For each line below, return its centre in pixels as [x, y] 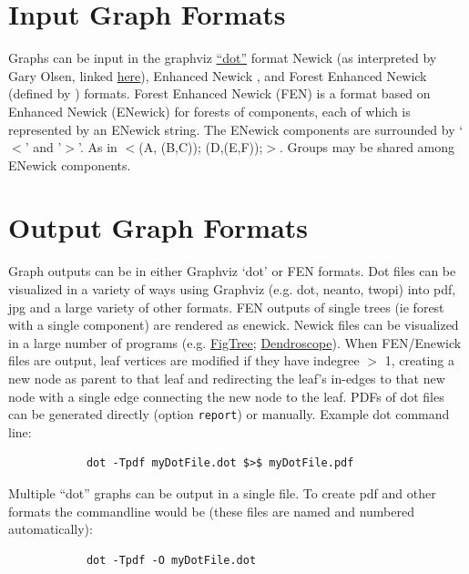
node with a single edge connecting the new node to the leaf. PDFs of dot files [226, 396]
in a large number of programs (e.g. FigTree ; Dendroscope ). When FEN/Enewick [235, 342]
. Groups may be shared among [367, 147]
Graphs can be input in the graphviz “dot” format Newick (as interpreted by [223, 58]
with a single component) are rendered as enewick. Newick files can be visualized [234, 325]
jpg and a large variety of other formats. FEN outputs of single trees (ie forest [226, 307]
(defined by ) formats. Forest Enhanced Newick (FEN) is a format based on [219, 93]
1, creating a [419, 360]
